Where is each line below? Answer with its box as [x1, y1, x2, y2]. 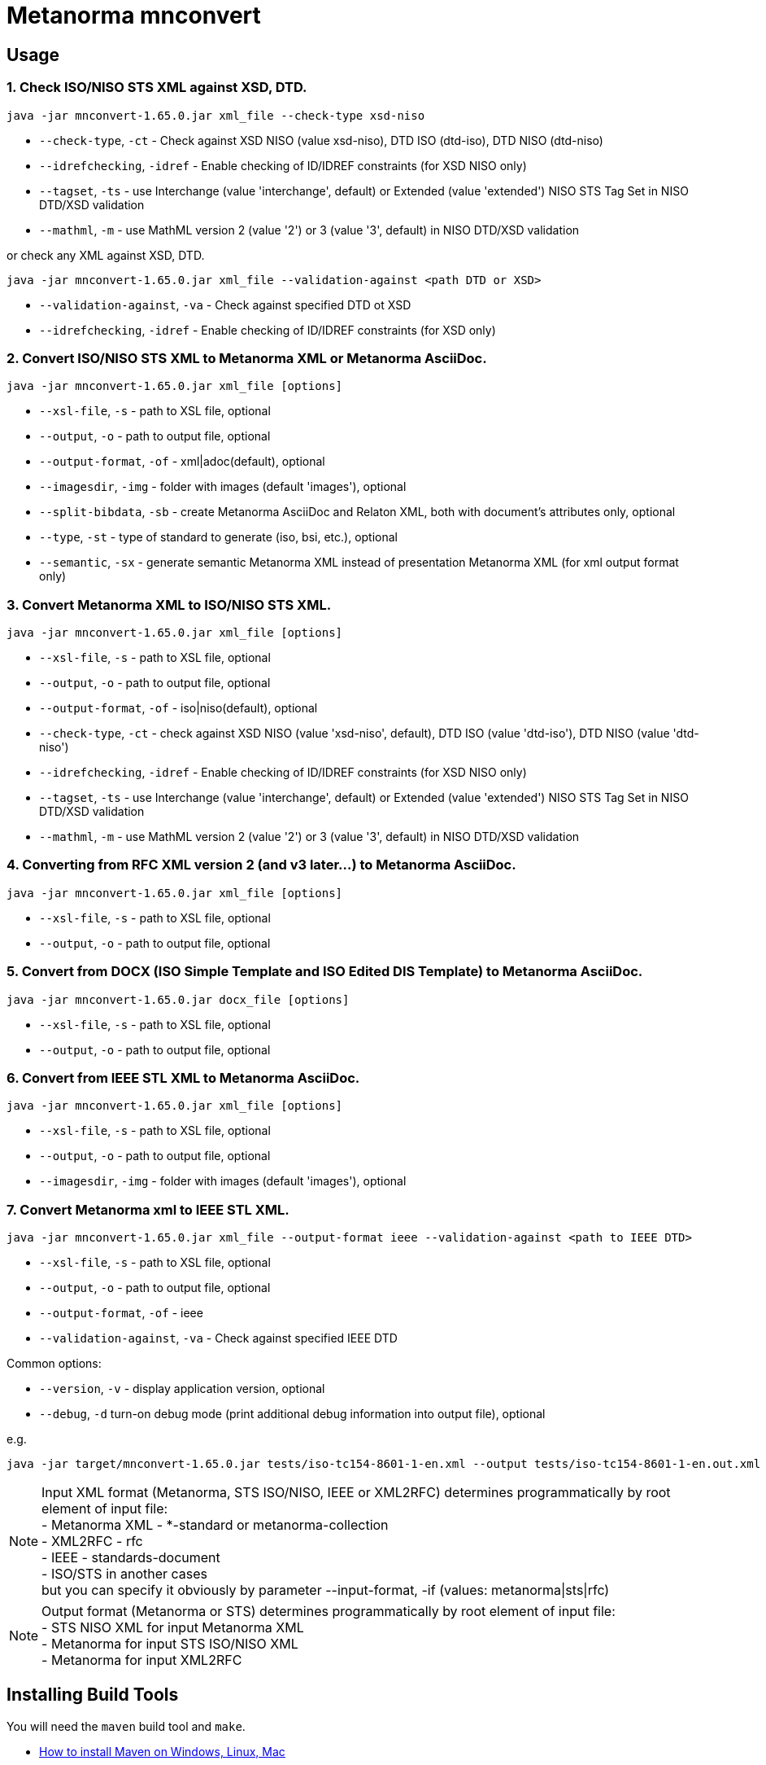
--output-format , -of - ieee [39, 1306, 203, 1320]
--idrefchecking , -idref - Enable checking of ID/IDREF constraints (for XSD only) [39, 322, 496, 337]
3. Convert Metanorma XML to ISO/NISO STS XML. [7, 596, 332, 613]
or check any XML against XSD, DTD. [7, 247, 205, 262]
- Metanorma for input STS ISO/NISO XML [41, 1636, 298, 1653]
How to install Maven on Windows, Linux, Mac [39, 1744, 285, 1758]
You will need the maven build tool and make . [7, 1719, 246, 1733]
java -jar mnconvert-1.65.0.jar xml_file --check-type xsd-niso [7, 108, 425, 122]
